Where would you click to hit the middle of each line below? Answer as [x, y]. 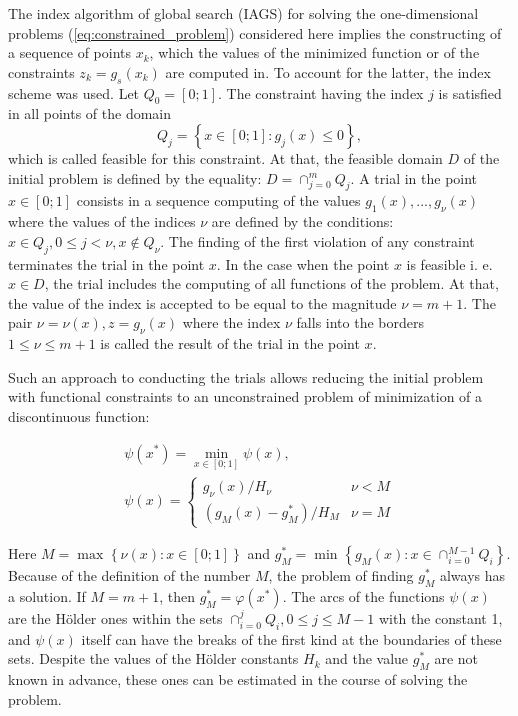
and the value [367, 658]
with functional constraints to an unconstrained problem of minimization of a [245, 396]
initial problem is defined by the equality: [135, 177]
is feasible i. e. [449, 263]
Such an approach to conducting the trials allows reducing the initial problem [246, 376]
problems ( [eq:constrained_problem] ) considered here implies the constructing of [255, 32]
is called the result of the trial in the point [230, 343]
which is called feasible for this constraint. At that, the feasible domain [225, 157]
